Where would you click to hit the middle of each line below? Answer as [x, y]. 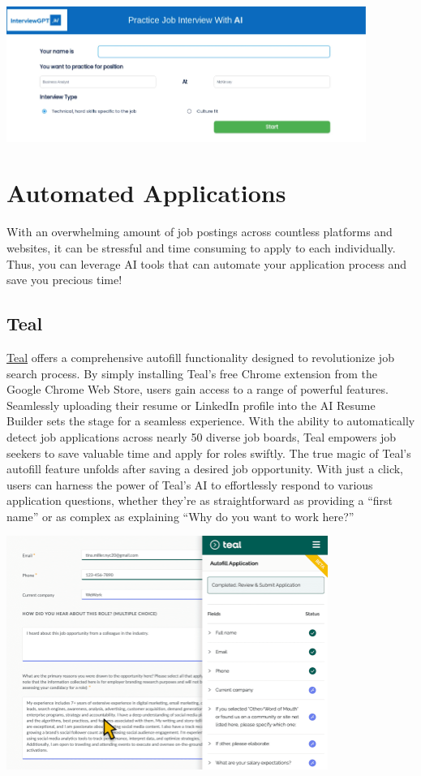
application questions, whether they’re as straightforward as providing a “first [200, 500]
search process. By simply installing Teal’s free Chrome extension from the [192, 373]
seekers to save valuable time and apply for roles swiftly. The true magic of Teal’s [209, 453]
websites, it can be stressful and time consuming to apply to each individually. [201, 247]
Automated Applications [146, 193]
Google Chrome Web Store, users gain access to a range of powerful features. [198, 389]
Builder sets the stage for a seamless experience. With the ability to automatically [211, 421]
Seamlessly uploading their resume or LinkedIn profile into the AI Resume [191, 405]
